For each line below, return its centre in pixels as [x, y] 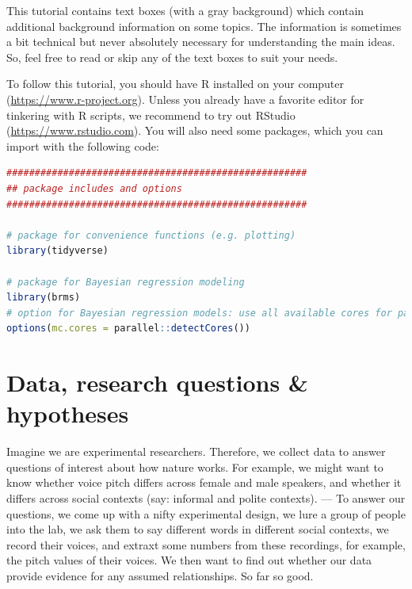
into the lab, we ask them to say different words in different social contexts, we [198, 529]
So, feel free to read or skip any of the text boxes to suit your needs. [172, 57]
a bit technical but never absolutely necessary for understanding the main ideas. [201, 42]
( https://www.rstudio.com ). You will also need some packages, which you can [195, 130]
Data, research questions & [157, 382]
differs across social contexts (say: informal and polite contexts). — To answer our [206, 497]
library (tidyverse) [57, 251]
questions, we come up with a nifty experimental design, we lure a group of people [206, 513]
